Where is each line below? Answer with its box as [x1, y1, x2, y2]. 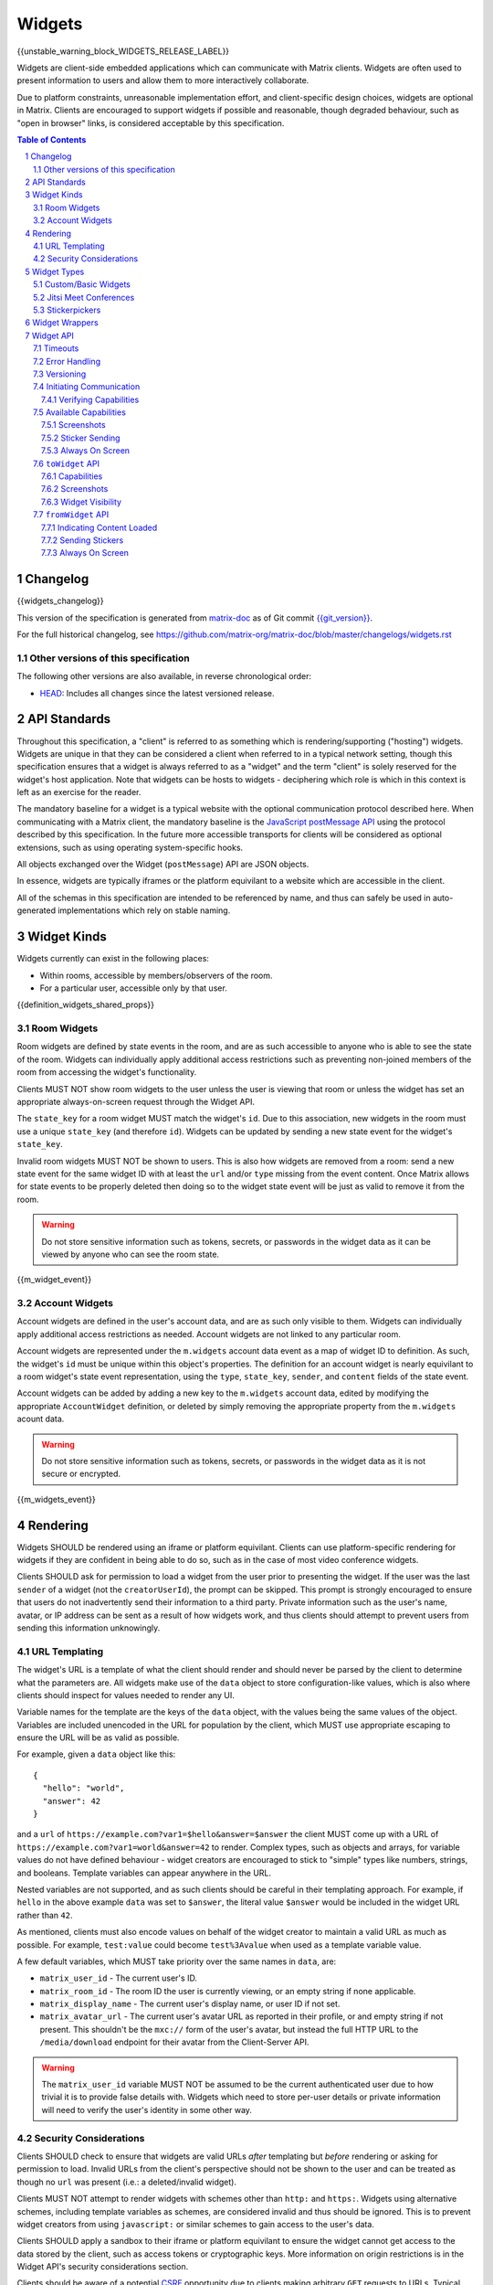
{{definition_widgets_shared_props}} [16, 999, 155, 1010]
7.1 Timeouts [33, 343, 79, 354]
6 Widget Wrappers [25, 317, 100, 328]
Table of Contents [16, 133, 87, 145]
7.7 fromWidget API [33, 509, 110, 520]
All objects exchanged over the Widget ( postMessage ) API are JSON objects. [16, 859, 309, 870]
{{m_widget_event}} [16, 1274, 92, 1285]
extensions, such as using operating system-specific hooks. [16, 842, 244, 853]
